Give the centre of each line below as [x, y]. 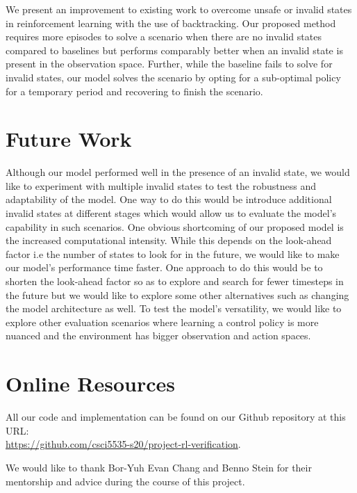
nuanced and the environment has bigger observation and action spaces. [158, 336]
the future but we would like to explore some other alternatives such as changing [177, 294]
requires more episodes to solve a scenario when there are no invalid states [164, 37]
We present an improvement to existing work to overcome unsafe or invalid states [179, 9]
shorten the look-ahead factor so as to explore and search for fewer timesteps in [175, 281]
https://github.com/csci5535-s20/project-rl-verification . [123, 444]
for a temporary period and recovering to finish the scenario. [134, 91]
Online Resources [90, 383]
